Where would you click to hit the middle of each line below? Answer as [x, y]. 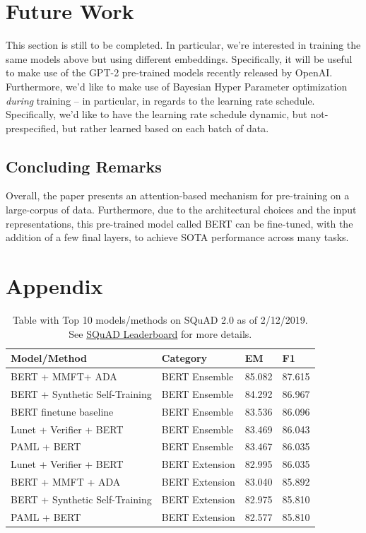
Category [184, 358]
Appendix [54, 286]
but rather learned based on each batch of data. [165, 128]
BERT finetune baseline [62, 411]
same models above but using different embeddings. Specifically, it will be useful [179, 58]
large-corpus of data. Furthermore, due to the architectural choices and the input [181, 210]
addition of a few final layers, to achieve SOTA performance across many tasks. [177, 237]
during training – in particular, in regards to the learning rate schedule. [160, 100]
